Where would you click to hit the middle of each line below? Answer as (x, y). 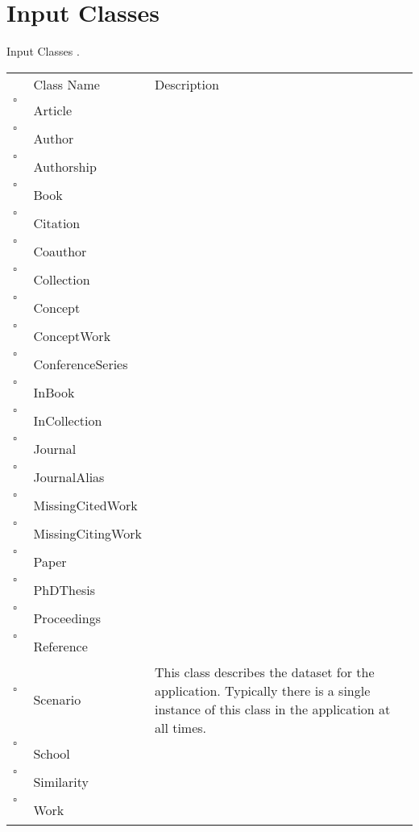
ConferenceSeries (81, 364)
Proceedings (67, 618)
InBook (54, 392)
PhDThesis (64, 589)
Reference (60, 646)
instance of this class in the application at (272, 709)
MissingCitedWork (85, 505)
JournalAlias (69, 476)
